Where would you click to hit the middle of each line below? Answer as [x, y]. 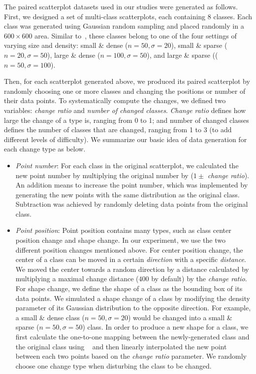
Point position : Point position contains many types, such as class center [123, 230]
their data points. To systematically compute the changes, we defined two [115, 100]
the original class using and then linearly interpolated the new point [121, 346]
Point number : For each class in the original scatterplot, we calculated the [127, 165]
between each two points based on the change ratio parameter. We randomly [131, 356]
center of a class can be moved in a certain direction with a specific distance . [131, 259]
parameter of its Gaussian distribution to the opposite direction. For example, [133, 308]
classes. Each [233, 16]
